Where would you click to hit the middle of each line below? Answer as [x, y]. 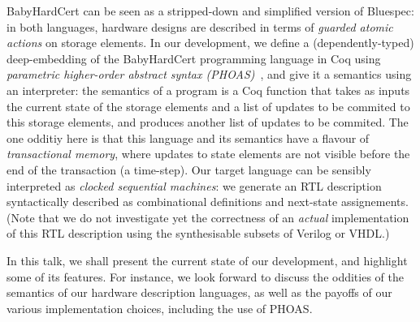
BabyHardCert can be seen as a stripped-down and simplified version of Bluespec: [210, 11]
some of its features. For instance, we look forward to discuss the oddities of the [205, 276]
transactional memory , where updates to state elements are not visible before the [208, 154]
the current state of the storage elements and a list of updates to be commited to [208, 106]
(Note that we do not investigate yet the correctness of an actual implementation [208, 217]
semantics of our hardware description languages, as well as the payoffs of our [199, 292]
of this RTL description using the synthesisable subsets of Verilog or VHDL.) [198, 233]
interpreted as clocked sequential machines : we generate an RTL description [194, 185]
